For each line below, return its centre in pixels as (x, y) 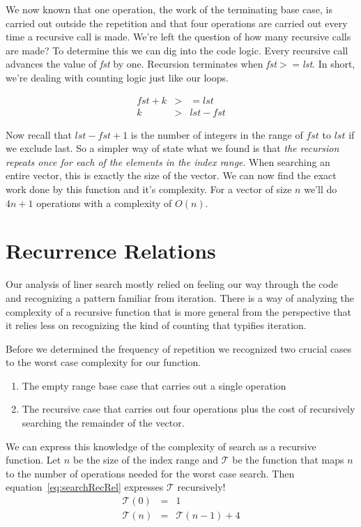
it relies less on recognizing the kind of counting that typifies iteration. (156, 325)
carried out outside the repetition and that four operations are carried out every (177, 23)
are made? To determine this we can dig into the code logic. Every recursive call (177, 50)
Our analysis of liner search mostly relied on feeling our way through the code (172, 284)
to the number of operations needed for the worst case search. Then (150, 473)
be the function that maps (288, 460)
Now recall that (39, 134)
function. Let (33, 460)
